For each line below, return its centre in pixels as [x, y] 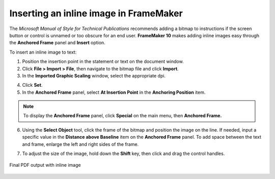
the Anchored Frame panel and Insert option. [57, 43]
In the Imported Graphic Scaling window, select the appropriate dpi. [94, 75]
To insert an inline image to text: [43, 52]
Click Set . [32, 85]
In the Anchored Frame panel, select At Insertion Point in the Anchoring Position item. [114, 92]
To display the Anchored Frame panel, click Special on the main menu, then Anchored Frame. [122, 116]
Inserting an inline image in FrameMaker [96, 13]
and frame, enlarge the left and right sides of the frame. [80, 144]
